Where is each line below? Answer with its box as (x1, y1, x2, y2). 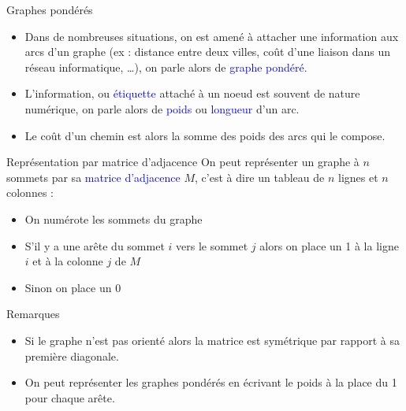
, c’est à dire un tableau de (195, 168, 325, 185)
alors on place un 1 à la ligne (259, 237, 399, 254)
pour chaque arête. (24, 389, 115, 405)
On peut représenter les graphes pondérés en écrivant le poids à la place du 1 (24, 374, 397, 391)
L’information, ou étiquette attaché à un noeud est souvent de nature (24, 85, 360, 102)
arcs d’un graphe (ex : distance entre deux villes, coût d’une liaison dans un (24, 43, 391, 60)
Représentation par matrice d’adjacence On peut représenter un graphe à (6, 154, 359, 170)
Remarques (6, 305, 60, 322)
